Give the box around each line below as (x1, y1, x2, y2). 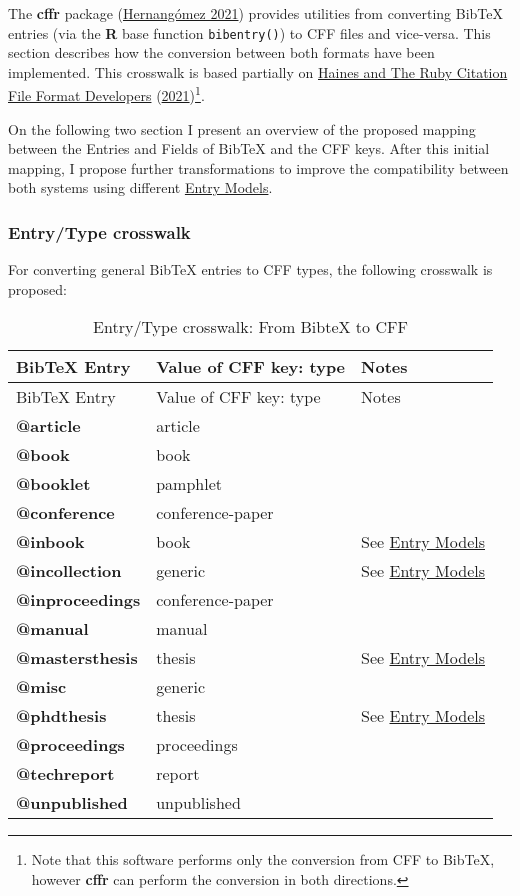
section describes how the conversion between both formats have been (8, 42, 435, 63)
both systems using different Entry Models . (8, 177, 273, 198)
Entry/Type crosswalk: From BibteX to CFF (93, 315, 408, 339)
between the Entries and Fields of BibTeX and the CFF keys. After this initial (8, 138, 490, 159)
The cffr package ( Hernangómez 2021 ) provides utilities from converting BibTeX (8, 3, 504, 23)
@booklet (16, 472, 91, 496)
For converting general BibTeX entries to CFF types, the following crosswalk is (8, 259, 493, 280)
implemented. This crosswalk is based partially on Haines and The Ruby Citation (8, 61, 508, 82)
